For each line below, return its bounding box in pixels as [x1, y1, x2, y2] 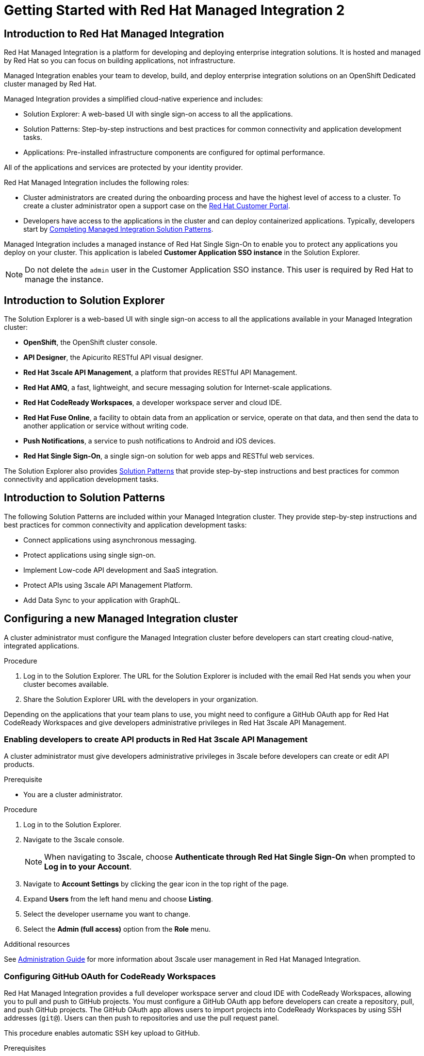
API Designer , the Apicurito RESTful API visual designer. [23, 353, 203, 362]
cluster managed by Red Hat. [4, 80, 97, 88]
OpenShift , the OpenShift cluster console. [23, 338, 157, 347]
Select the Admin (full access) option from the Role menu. [23, 925, 211, 934]
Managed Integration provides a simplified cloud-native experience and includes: [4, 95, 263, 103]
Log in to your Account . [44, 862, 132, 872]
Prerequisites [4, 1044, 46, 1053]
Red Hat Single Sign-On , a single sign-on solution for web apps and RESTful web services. [23, 452, 314, 460]
